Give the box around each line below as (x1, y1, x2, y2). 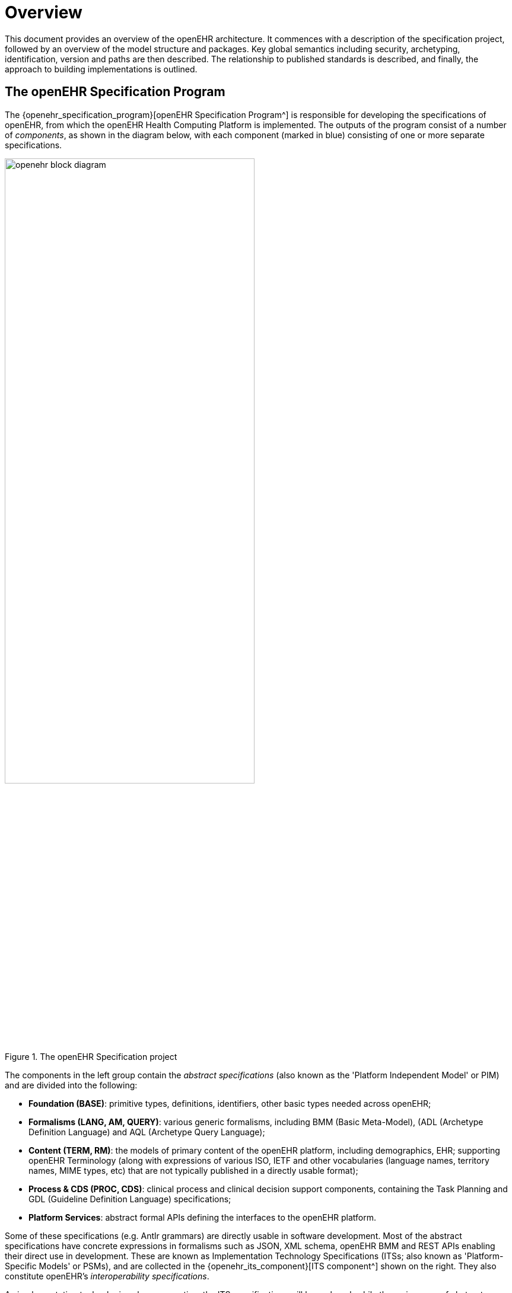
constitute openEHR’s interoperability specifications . (5, 1270, 209, 1281)
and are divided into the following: (5, 1079, 138, 1090)
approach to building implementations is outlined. (5, 63, 198, 74)
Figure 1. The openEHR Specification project (5, 1051, 177, 1062)
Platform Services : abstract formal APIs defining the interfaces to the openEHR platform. (28, 1212, 376, 1222)
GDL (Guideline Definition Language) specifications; (28, 1193, 231, 1204)
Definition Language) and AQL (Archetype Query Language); (28, 1126, 265, 1137)
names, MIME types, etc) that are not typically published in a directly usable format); (28, 1165, 358, 1176)
